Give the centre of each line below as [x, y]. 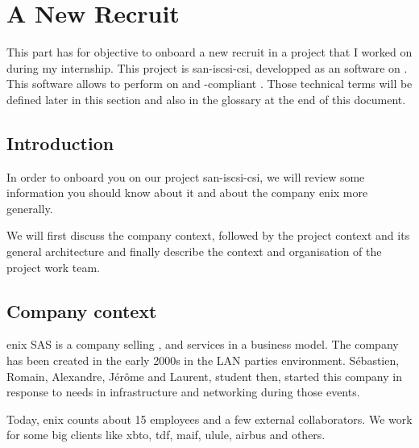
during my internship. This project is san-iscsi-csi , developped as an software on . [207, 67]
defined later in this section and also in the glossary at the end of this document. [206, 99]
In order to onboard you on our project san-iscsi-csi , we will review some [186, 176]
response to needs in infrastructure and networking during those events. [183, 392]
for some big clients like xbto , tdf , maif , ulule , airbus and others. [166, 435]
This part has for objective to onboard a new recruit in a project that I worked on [209, 52]
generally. [30, 208]
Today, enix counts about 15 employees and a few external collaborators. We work [209, 419]
